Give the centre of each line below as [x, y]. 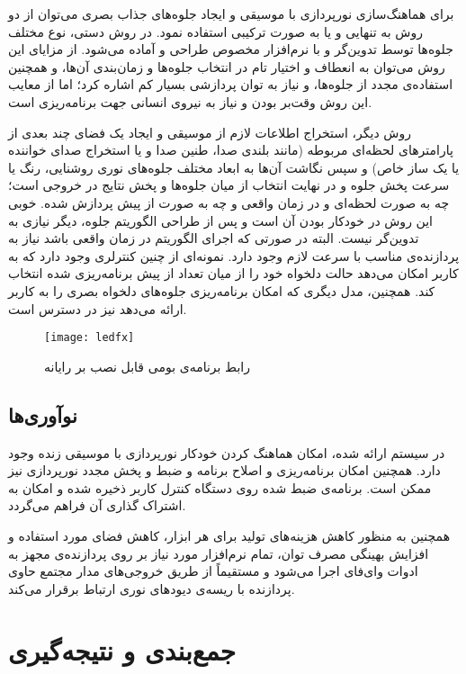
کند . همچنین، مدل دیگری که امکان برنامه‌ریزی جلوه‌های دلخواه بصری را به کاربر [222, 290]
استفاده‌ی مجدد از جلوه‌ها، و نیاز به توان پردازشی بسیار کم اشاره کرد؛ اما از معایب [231, 84]
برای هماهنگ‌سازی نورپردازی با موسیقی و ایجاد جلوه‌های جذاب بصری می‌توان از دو [231, 13]
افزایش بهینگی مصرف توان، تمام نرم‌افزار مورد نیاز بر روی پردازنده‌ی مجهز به [219, 553]
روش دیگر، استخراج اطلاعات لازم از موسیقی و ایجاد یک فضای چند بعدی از [210, 132]
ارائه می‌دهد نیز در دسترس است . [98, 308]
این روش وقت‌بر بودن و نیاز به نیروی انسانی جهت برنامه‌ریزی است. [190, 101]
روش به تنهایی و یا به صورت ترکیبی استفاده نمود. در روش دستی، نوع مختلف [215, 31]
